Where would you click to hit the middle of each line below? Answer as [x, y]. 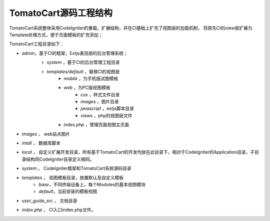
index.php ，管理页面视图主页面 [96, 125]
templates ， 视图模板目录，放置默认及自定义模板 [73, 178]
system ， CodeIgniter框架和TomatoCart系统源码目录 [76, 168]
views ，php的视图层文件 [106, 115]
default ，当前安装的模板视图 [68, 192]
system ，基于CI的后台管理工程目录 [83, 62]
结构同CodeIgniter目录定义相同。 [60, 159]
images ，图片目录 [100, 102]
